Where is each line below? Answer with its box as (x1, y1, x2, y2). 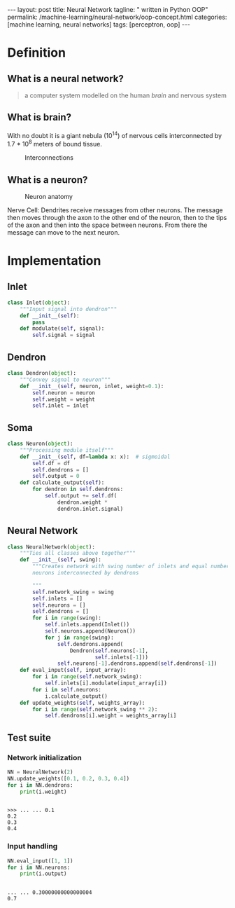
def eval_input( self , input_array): (20, 667, 127, 674)
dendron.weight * (57, 499, 108, 506)
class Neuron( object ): (7, 440, 73, 448)
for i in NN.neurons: (7, 864, 71, 871)
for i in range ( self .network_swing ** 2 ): (32, 706, 158, 713)
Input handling (7, 841, 58, 851)
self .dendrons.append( (57, 640, 124, 647)
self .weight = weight (32, 396, 96, 403)
